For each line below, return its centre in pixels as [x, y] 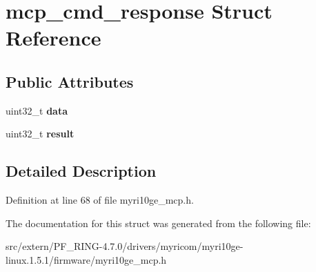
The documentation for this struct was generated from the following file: [158, 223]
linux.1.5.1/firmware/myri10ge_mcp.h [86, 259]
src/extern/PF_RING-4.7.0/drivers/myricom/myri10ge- [125, 246]
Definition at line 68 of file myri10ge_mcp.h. [100, 200]
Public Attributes [70, 81]
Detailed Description [81, 171]
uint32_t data [37, 110]
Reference [53, 38]
